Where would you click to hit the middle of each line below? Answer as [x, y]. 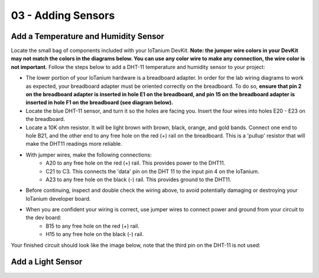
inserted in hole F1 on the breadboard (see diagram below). [100, 103]
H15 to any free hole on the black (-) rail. [95, 234]
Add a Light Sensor [47, 262]
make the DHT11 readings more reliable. [74, 144]
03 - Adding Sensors [63, 15]
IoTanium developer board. [58, 198]
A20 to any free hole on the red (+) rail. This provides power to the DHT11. [136, 163]
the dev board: [43, 218]
